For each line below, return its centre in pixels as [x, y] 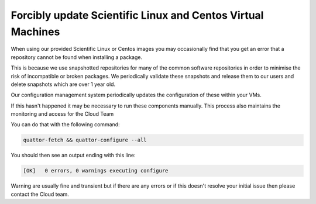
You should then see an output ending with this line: [73, 155]
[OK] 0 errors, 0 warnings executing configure [96, 171]
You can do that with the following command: [65, 125]
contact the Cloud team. [40, 194]
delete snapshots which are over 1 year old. [63, 84]
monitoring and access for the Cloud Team [62, 114]
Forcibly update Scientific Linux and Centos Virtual [137, 15]
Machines [35, 32]
